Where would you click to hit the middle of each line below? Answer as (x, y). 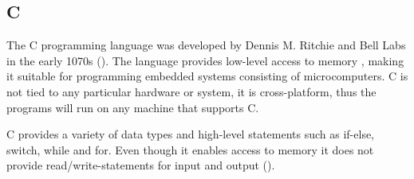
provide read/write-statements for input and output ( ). (141, 165)
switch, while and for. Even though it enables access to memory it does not (190, 149)
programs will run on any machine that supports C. (133, 107)
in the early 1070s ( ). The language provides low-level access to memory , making (205, 60)
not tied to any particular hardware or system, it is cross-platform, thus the (191, 91)
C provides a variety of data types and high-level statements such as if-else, (191, 134)
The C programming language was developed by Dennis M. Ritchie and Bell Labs (206, 45)
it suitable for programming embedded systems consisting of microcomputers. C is (207, 76)
